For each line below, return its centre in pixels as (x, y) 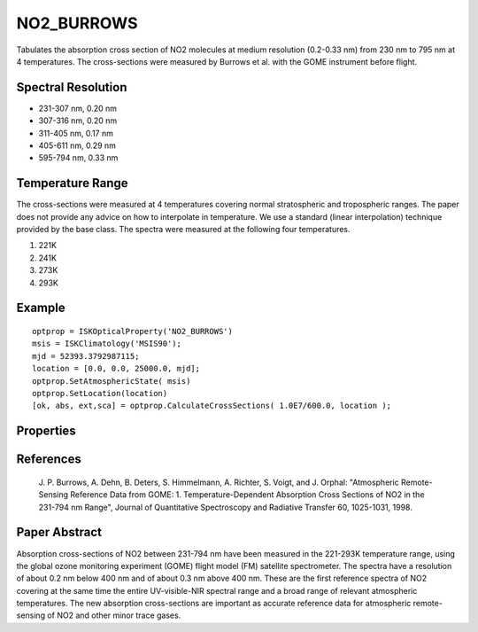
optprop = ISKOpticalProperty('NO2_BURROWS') (133, 332)
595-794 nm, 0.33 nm (78, 158)
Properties (46, 431)
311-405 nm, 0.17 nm (76, 133)
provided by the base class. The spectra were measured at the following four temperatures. (183, 230)
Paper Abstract (59, 532)
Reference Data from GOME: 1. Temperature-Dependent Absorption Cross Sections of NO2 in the (247, 495)
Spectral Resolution (72, 87)
